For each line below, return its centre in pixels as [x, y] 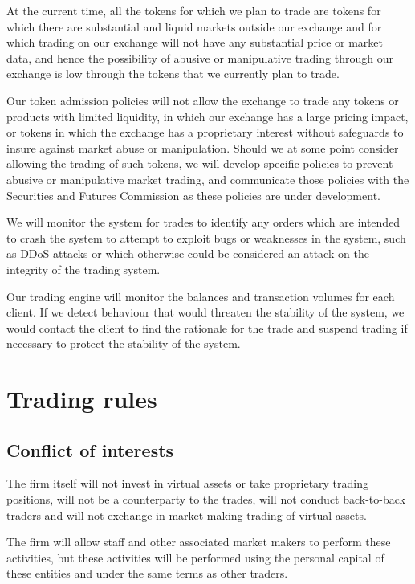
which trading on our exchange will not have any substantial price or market [195, 42]
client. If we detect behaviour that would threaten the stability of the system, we [205, 312]
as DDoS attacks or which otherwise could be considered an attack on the [188, 253]
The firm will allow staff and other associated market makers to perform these [199, 542]
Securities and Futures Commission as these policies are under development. [193, 195]
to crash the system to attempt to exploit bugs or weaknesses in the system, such [206, 237]
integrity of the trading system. [83, 269]
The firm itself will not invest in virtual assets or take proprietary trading [188, 483]
